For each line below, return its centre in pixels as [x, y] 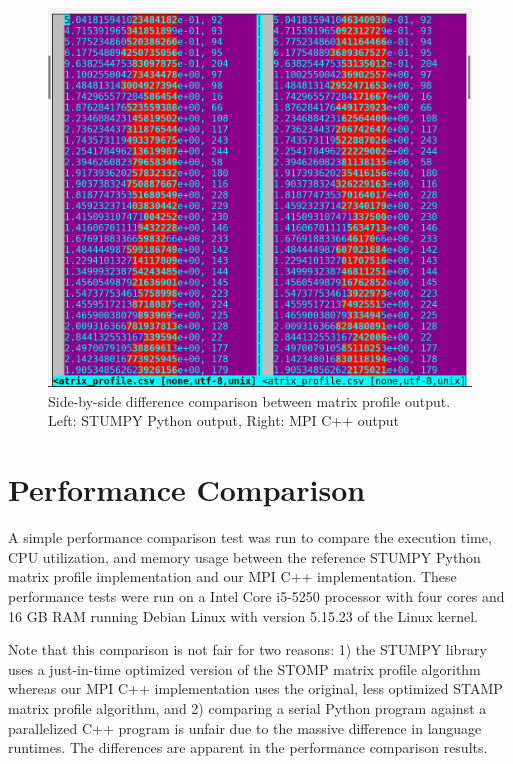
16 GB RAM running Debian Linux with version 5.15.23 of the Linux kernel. [243, 615]
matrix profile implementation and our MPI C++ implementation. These [232, 576]
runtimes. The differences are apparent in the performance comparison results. [248, 747]
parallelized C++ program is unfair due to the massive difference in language [245, 727]
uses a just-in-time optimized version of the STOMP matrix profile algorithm [244, 668]
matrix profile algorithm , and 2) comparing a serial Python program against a [247, 707]
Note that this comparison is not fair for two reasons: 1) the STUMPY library [247, 649]
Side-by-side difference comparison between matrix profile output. [249, 400]
